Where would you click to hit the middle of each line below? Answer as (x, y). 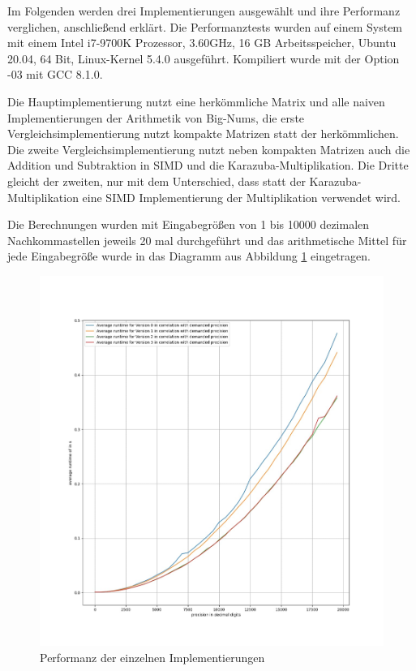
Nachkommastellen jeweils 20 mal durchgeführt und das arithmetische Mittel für (207, 240)
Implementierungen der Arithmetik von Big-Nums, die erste (156, 117)
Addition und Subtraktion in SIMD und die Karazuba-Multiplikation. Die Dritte (208, 165)
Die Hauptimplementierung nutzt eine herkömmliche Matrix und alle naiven (196, 101)
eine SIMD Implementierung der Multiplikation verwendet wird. (241, 197)
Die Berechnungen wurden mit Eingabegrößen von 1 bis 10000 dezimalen (189, 224)
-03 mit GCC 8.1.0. (55, 74)
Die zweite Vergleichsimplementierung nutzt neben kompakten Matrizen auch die (209, 149)
